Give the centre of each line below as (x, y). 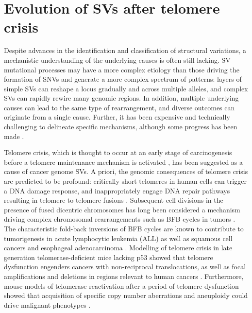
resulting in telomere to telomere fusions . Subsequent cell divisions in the (114, 200)
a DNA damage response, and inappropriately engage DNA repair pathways (117, 190)
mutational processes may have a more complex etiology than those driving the (122, 69)
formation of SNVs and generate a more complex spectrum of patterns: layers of (123, 79)
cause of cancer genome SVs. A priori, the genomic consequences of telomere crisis (126, 171)
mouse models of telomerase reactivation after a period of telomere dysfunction (121, 286)
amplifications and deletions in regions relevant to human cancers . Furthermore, (124, 276)
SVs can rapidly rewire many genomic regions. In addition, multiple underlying (121, 98)
